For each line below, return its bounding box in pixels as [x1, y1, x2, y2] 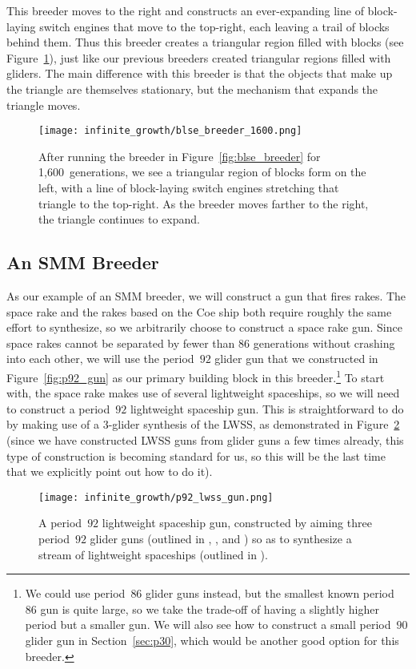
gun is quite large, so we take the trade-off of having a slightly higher [40, 600, 379, 617]
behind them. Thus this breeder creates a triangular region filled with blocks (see [6, 34, 404, 50]
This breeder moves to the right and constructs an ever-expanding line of [6, 2, 364, 18]
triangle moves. [6, 96, 81, 113]
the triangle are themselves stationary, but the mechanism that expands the [6, 80, 378, 97]
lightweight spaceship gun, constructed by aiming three [102, 514, 372, 531]
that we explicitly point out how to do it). [6, 463, 213, 480]
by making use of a [6, 416, 99, 433]
